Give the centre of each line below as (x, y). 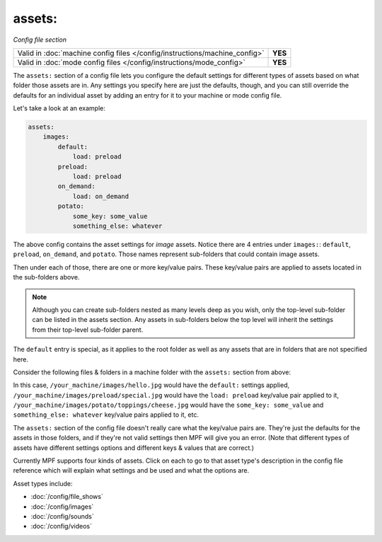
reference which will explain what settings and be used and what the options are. (131, 471)
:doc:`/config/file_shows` (67, 497)
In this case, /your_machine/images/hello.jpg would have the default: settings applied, (151, 385)
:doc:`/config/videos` (61, 526)
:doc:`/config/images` (62, 507)
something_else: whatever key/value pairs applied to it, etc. (106, 415)
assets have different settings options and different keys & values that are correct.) (134, 448)
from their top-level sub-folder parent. (88, 330)
